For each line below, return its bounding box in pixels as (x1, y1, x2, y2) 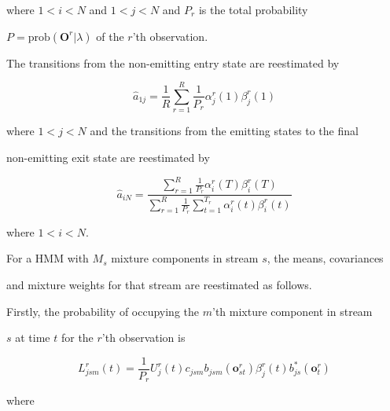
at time (15, 329, 50, 346)
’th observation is (101, 329, 186, 346)
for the (61, 329, 94, 346)
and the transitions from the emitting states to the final (90, 123, 359, 139)
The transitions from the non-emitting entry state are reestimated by (6, 54, 340, 71)
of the (96, 28, 124, 44)
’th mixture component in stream (212, 303, 373, 319)
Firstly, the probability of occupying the (6, 303, 200, 319)
